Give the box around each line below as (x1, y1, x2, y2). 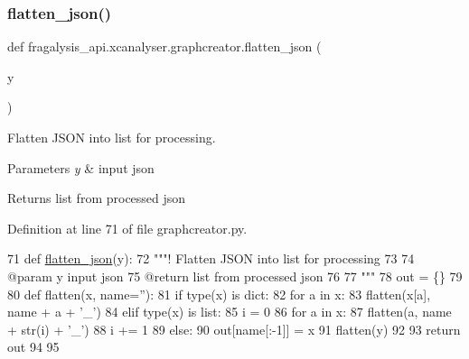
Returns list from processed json (7, 189, 186, 207)
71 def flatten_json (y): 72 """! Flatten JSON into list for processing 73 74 (7, 249, 415, 268)
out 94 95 (7, 337, 60, 356)
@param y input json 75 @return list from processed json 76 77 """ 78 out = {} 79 (7, 266, 463, 285)
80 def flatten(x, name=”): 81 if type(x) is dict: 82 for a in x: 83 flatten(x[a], (7, 284, 431, 303)
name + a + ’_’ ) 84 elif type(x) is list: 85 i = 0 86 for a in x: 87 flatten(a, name (7, 302, 452, 321)
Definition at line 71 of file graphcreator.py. (7, 218, 248, 237)
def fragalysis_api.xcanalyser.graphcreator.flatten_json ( (7, 37, 322, 56)
